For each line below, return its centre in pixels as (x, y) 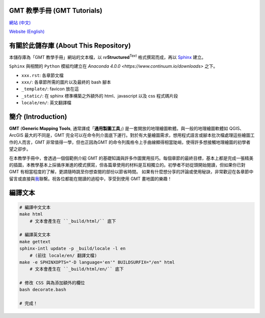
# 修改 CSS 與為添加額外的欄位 (52, 283)
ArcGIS (16, 135)
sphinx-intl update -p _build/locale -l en (73, 249)
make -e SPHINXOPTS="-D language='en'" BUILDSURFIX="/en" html (97, 262)
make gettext (35, 241)
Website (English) (27, 31)
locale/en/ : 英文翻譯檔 (46, 103)
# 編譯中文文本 (35, 207)
